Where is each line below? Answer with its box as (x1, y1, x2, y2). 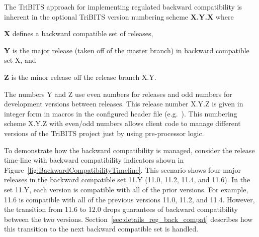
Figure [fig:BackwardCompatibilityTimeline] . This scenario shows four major (4, 164, 241, 175)
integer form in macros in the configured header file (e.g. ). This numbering (4, 108, 237, 118)
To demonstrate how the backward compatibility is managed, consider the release (4, 145, 255, 155)
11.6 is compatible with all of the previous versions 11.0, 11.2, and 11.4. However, (4, 194, 255, 204)
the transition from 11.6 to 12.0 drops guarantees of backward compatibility (4, 204, 238, 214)
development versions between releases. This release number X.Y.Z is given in (4, 98, 243, 109)
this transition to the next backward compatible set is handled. (4, 223, 199, 234)
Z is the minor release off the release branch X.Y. (4, 71, 156, 82)
